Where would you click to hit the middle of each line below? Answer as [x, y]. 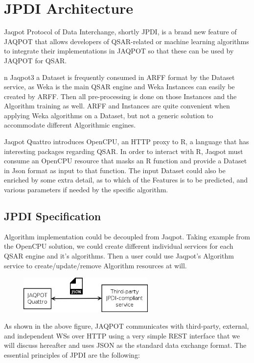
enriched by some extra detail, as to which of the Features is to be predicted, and [126, 180]
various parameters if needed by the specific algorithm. [86, 190]
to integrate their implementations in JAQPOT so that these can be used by [119, 51]
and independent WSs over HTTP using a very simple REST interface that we [122, 335]
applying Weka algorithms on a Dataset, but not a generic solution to [109, 115]
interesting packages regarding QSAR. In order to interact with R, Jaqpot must [124, 151]
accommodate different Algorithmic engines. [70, 125]
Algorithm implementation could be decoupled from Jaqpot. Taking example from [127, 236]
